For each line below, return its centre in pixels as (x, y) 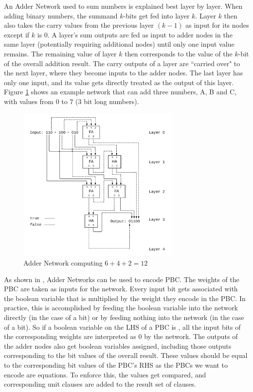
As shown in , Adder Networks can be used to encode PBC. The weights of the (122, 279)
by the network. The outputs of (191, 336)
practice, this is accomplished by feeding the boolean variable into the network (121, 308)
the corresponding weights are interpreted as (70, 336)
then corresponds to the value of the (179, 53)
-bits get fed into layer (156, 15)
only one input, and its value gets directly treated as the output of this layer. (119, 82)
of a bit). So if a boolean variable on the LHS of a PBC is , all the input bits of (122, 327)
